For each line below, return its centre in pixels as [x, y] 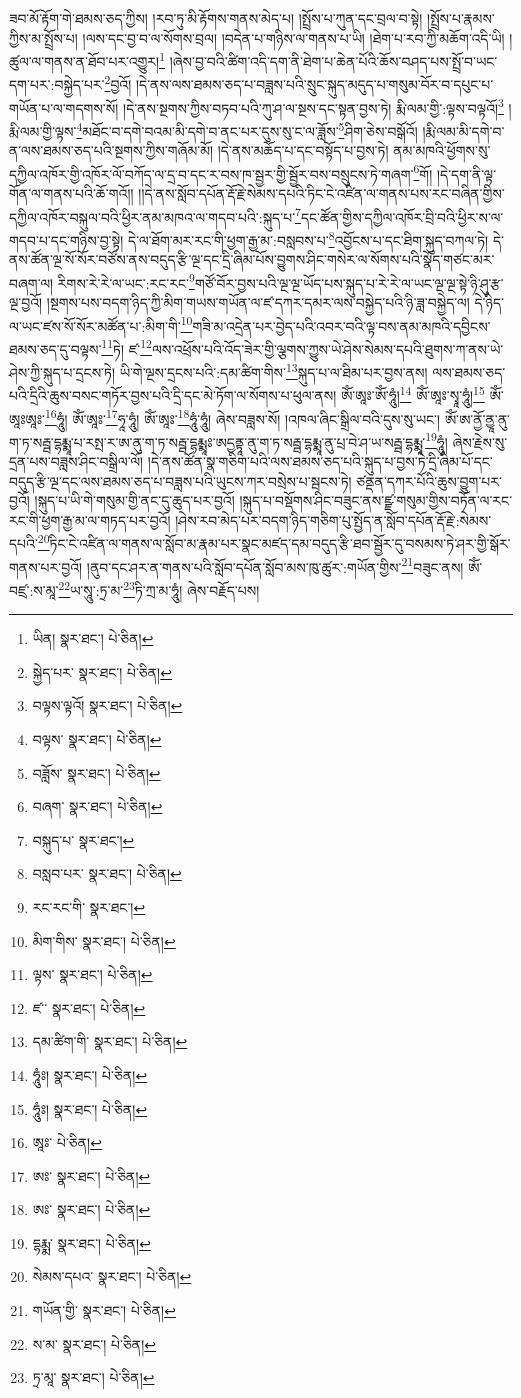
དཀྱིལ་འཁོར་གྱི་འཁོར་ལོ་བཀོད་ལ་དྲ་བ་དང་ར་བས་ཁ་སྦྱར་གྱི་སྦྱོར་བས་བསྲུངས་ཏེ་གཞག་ [211, 173]
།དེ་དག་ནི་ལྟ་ [466, 173]
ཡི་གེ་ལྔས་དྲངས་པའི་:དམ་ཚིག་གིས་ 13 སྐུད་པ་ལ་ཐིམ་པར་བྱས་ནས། [273, 370]
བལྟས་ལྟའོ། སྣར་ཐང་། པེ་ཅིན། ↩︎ [107, 705]
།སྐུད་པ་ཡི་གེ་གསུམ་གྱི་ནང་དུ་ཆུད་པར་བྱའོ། [134, 500]
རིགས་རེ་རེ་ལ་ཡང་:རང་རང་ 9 [126, 281]
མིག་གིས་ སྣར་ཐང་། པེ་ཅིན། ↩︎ [104, 940]
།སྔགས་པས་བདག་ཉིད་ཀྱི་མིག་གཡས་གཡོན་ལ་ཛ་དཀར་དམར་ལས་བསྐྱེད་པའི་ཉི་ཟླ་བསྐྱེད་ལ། [258, 301]
